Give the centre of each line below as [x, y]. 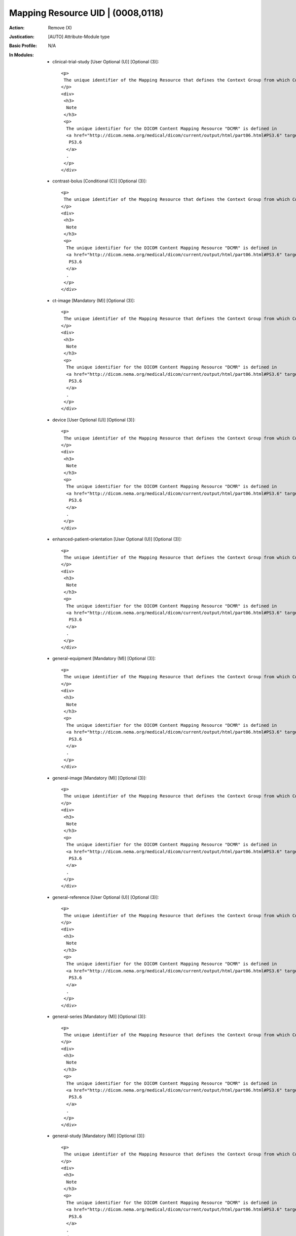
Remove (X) [60, 28]
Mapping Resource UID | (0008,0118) [86, 13]
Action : [17, 28]
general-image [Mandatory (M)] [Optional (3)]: [99, 778]
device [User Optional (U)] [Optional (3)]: [94, 420]
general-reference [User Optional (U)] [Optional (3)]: [106, 897]
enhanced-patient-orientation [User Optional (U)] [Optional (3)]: [117, 539]
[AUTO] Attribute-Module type [79, 37]
